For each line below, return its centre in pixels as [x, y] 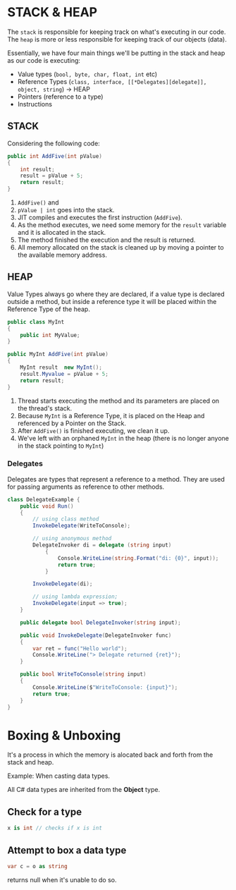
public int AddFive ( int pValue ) [55, 156]
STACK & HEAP [52, 12]
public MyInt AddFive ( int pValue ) [58, 354]
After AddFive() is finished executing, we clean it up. [93, 430]
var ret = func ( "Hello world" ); [80, 648]
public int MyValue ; [50, 335]
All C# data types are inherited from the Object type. [84, 790]
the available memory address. [62, 255]
